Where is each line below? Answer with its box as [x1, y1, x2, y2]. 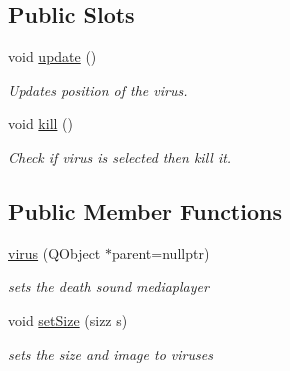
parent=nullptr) [111, 242, 210, 263]
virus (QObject [8, 242, 101, 263]
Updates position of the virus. [8, 79, 188, 100]
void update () [8, 46, 97, 67]
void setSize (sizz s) [8, 309, 128, 330]
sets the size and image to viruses [8, 343, 213, 364]
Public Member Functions [8, 195, 282, 226]
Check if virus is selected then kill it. [8, 146, 232, 167]
